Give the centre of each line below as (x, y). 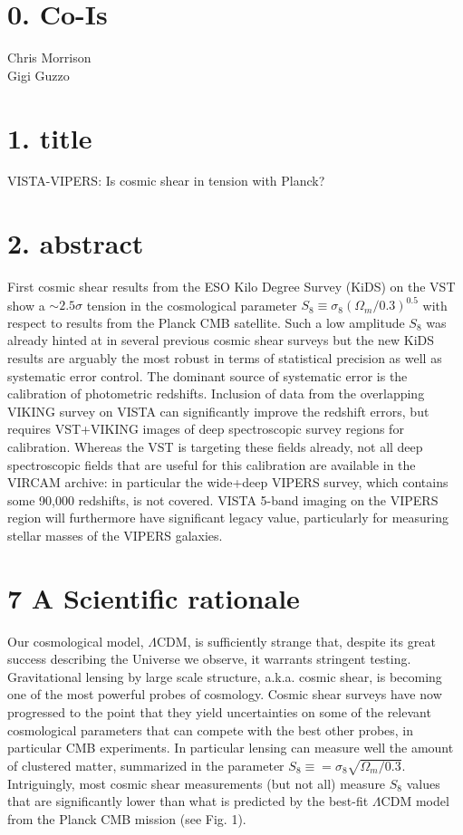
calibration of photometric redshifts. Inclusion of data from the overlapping (216, 394)
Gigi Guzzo (39, 75)
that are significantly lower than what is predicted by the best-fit (188, 801)
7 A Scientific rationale (154, 597)
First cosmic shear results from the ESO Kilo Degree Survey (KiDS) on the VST (231, 287)
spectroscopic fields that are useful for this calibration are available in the (212, 464)
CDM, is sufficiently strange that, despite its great (296, 641)
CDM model (415, 801)
